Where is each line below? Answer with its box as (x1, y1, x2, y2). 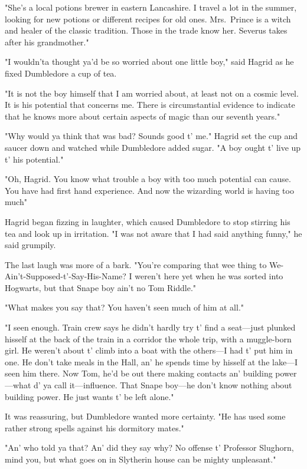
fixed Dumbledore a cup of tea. (5, 67, 117, 79)
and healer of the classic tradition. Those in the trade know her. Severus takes (5, 24, 288, 37)
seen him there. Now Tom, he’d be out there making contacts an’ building (5, 367, 273, 379)
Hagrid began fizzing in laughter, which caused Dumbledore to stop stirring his (5, 215, 290, 227)
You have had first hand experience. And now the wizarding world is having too (5, 184, 294, 196)
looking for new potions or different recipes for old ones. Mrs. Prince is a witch (5, 12, 291, 25)
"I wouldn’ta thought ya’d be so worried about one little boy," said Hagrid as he (5, 55, 294, 68)
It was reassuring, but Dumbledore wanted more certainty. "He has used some (5, 410, 286, 422)
